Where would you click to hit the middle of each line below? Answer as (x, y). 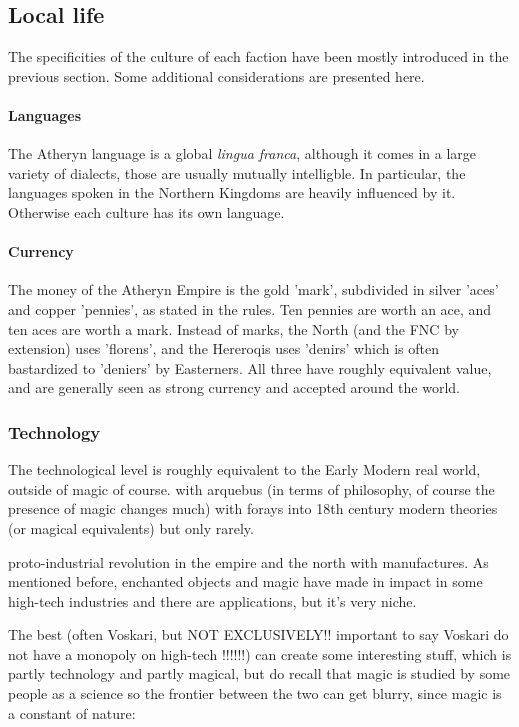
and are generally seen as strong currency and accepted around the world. (234, 387)
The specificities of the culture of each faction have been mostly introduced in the (258, 56)
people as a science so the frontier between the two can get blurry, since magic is (255, 693)
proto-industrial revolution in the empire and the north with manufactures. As (248, 561)
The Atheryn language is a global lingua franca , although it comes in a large (242, 153)
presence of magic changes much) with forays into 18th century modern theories (253, 508)
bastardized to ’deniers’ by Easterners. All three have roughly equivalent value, (250, 367)
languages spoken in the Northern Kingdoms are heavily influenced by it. (232, 192)
